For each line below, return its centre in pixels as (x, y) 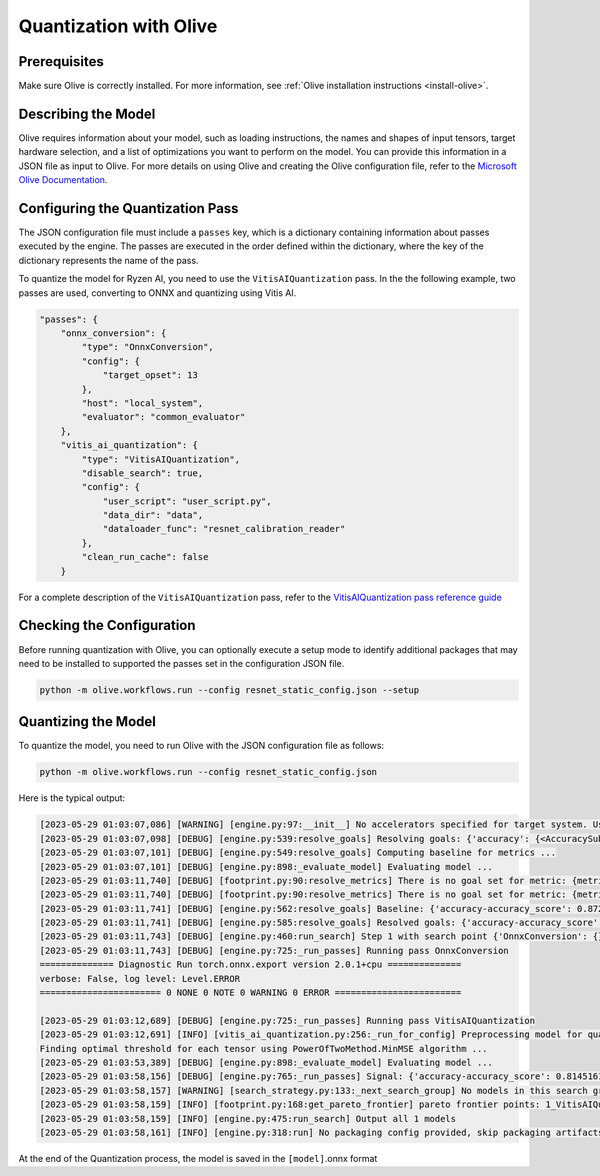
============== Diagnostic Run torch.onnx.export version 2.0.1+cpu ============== (250, 964)
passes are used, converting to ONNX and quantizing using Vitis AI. (157, 292)
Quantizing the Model (87, 721)
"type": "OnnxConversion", (147, 347)
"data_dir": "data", (153, 515)
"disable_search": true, (142, 473)
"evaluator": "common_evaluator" (163, 417)
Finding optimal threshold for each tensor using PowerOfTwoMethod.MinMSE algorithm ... (264, 1048)
